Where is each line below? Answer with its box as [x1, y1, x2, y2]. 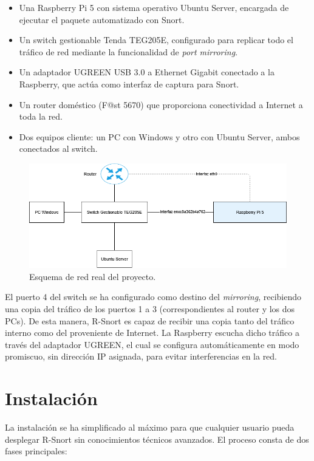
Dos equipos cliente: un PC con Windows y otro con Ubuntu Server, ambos [19, 130, 300, 143]
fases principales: [5, 445, 67, 457]
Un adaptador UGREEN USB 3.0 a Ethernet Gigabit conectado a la [19, 66, 275, 78]
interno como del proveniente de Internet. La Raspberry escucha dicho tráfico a [5, 326, 299, 339]
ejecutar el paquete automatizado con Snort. [19, 13, 185, 26]
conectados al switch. [19, 142, 98, 155]
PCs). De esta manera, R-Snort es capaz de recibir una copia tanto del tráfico [5, 314, 295, 327]
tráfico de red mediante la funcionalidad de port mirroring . [19, 45, 238, 58]
